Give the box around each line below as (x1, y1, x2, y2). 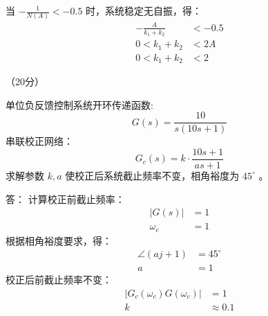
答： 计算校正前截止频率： (6, 191, 125, 206)
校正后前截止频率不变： (6, 272, 112, 287)
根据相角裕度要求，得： (6, 233, 112, 247)
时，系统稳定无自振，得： (86, 3, 202, 17)
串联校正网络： (6, 134, 73, 148)
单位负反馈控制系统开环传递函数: (6, 97, 153, 112)
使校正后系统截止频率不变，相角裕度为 (65, 168, 240, 182)
